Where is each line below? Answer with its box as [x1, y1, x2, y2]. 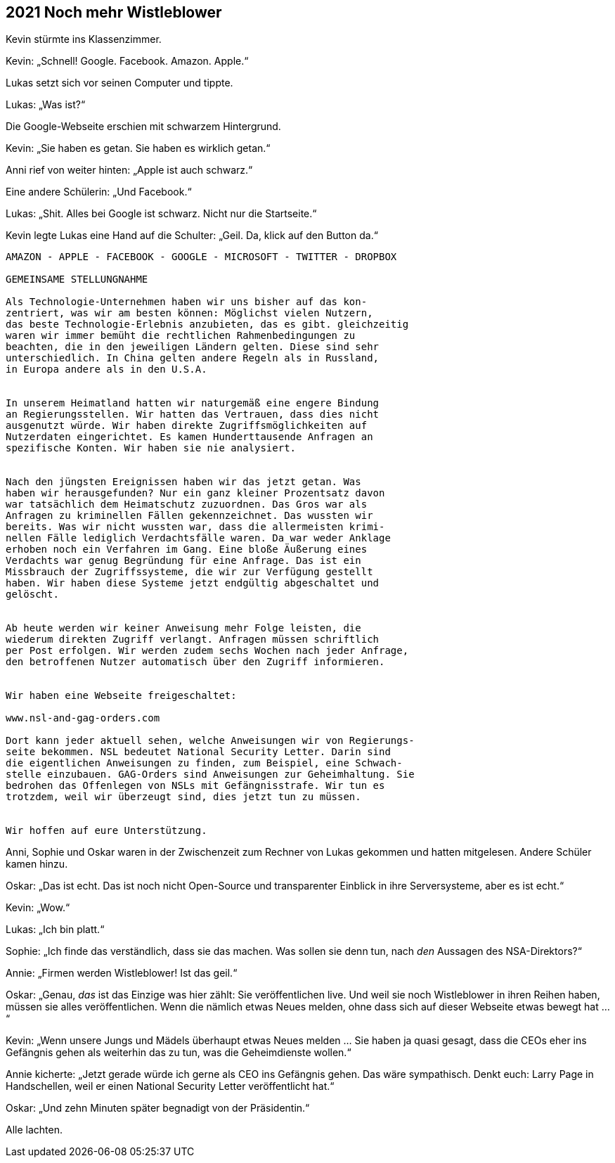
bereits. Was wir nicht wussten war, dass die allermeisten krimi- [6, 521, 385, 533]
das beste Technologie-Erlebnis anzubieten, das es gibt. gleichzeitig [6, 319, 409, 330]
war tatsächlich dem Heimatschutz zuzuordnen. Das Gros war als [6, 499, 368, 510]
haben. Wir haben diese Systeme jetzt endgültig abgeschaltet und [6, 577, 380, 589]
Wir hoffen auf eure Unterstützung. [6, 825, 207, 837]
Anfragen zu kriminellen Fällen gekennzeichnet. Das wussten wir [6, 510, 373, 522]
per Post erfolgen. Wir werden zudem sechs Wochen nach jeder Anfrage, [6, 645, 409, 657]
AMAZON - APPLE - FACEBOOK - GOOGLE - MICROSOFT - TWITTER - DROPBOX [6, 251, 397, 263]
